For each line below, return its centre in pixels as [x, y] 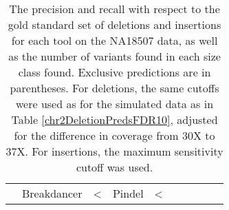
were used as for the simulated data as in [115, 104]
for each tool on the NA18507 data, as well [115, 40]
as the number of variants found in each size [115, 56]
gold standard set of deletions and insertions [115, 24]
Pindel [128, 193]
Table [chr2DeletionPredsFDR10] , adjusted [115, 119]
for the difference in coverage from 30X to [115, 135]
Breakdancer [52, 193]
